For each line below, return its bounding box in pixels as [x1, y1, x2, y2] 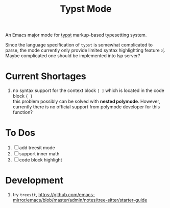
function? [12, 109, 33, 115]
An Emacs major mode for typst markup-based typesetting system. [5, 32, 147, 38]
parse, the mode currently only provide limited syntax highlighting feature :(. [5, 47, 165, 54]
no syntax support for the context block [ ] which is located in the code [12, 87, 164, 94]
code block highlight [19, 157, 62, 163]
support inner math [19, 151, 60, 157]
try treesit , [12, 192, 37, 197]
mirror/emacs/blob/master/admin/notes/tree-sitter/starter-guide [12, 197, 148, 203]
